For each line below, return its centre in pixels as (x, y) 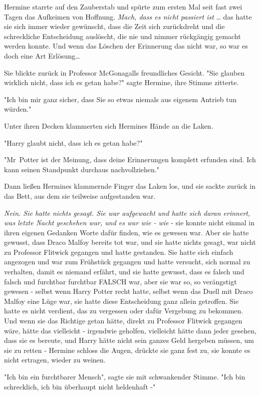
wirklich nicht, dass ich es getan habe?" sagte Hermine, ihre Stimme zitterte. (121, 82)
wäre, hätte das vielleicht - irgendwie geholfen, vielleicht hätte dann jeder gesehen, (130, 330)
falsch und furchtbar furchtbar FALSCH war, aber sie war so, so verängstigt (120, 281)
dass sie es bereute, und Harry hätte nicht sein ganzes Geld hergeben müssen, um (129, 340)
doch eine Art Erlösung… (42, 55)
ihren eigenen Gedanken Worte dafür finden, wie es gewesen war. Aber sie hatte (126, 232)
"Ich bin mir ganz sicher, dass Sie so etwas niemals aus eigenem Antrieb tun (120, 99)
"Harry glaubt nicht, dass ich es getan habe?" (73, 142)
